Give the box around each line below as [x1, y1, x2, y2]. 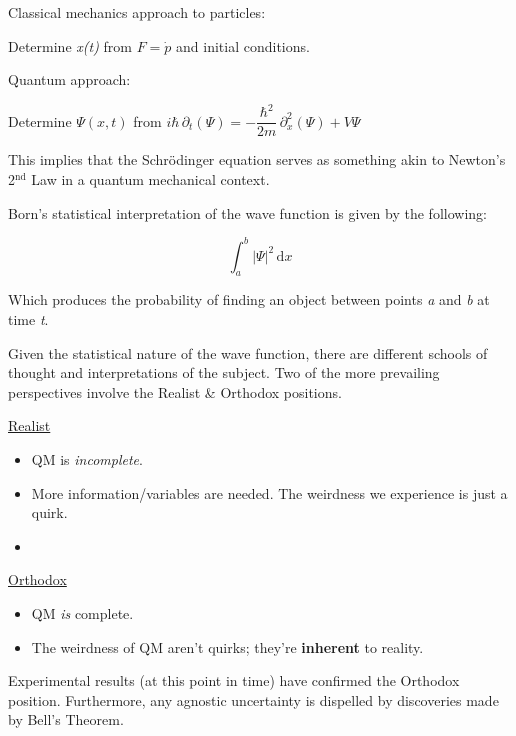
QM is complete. [31, 602, 134, 623]
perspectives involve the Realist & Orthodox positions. [8, 381, 342, 402]
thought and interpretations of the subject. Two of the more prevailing [8, 362, 440, 383]
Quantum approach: [8, 69, 131, 90]
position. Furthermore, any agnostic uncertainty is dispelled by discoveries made [8, 689, 499, 710]
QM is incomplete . [31, 448, 143, 469]
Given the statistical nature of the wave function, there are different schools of [8, 342, 488, 363]
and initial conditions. [176, 35, 310, 56]
